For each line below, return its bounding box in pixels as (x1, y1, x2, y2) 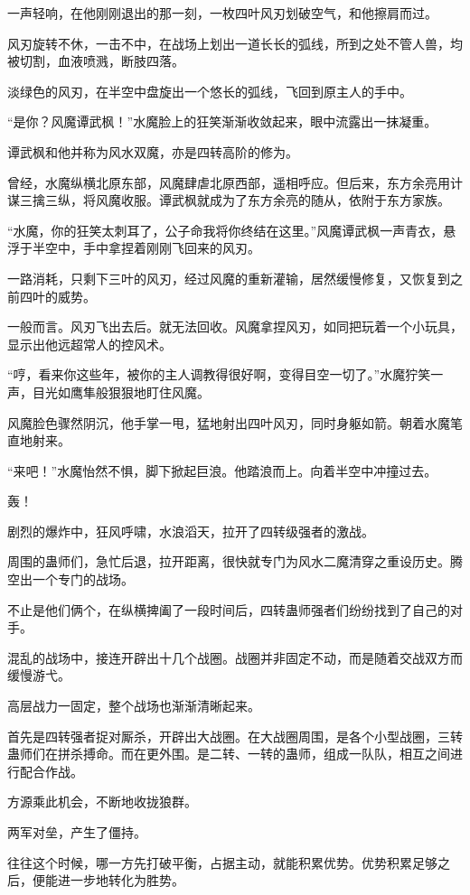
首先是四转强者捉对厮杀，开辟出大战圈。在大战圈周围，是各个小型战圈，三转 (7, 726, 463, 745)
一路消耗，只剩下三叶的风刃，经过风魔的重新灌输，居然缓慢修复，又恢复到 (7, 268, 450, 287)
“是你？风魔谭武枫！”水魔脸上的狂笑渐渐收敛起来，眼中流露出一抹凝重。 (7, 112, 437, 131)
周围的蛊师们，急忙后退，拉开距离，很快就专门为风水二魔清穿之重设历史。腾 (7, 552, 463, 571)
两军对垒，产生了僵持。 (7, 823, 146, 841)
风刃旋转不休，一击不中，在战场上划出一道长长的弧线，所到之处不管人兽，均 (7, 33, 463, 52)
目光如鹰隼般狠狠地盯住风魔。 (32, 382, 210, 401)
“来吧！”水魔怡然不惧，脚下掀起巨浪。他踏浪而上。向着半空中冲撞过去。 (7, 461, 437, 480)
